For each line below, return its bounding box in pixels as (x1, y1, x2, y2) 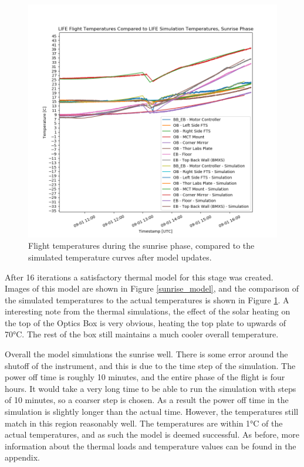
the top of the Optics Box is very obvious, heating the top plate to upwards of (5, 316, 286, 329)
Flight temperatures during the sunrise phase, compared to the (28, 239, 255, 252)
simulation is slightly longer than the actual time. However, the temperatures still (5, 405, 299, 418)
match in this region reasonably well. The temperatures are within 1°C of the (5, 417, 283, 429)
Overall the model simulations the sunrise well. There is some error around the (5, 348, 288, 360)
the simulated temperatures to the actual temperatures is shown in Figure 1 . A (5, 293, 289, 306)
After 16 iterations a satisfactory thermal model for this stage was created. (5, 270, 273, 283)
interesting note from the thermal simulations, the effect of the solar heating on (5, 305, 291, 317)
